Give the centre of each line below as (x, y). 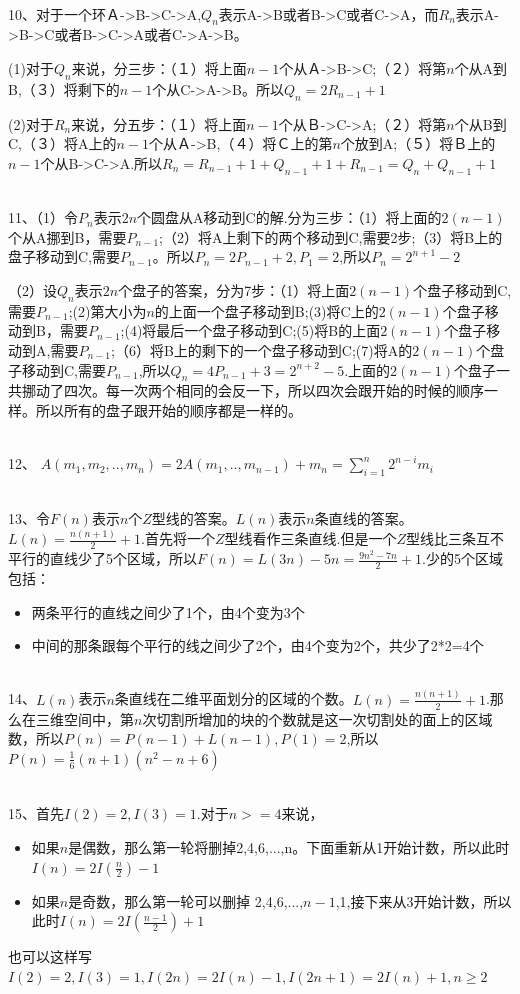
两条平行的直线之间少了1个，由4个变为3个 (168, 611)
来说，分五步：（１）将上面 (159, 123)
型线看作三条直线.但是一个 (310, 538)
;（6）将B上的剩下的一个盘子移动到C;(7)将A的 (262, 349)
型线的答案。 (193, 518)
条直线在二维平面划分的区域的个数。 (233, 698)
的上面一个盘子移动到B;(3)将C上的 (266, 310)
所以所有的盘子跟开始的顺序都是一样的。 (168, 409)
